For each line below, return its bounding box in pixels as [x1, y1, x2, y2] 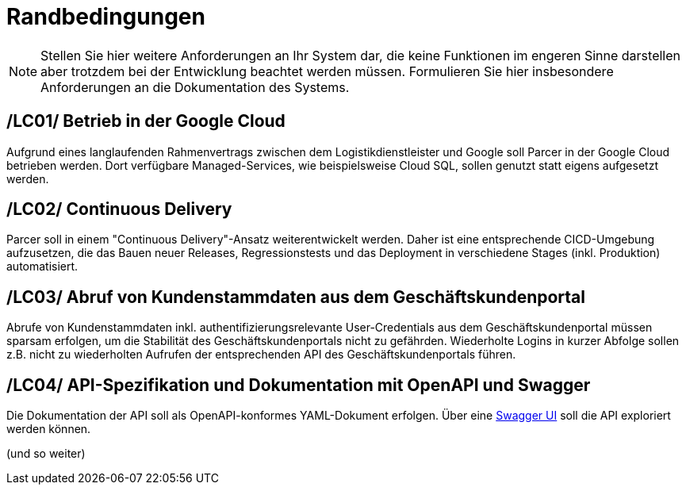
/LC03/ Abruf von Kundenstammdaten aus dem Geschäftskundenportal [6, 286, 585, 307]
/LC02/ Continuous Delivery [6, 199, 232, 220]
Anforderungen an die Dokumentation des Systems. [40, 79, 350, 95]
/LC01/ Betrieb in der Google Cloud [6, 111, 286, 132]
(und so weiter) [6, 447, 86, 461]
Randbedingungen [6, 3, 205, 30]
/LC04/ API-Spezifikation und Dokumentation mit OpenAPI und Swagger [6, 374, 591, 395]
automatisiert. [6, 259, 79, 274]
